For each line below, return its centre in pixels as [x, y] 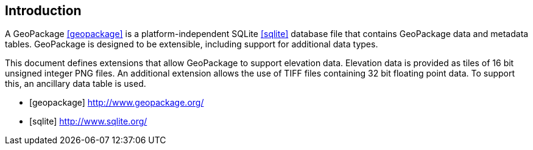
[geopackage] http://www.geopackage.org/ [117, 103]
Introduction [43, 11]
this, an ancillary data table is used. [76, 84]
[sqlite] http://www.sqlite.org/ [88, 121]
